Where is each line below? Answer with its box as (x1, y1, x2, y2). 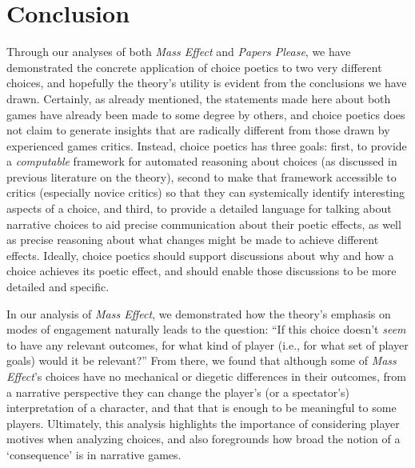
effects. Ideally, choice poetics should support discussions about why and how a (6, 246, 394, 263)
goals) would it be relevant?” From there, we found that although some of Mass (6, 352, 397, 369)
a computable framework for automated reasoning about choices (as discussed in (6, 153, 397, 170)
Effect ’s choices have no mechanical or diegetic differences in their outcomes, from (6, 368, 406, 384)
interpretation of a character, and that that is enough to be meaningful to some (6, 399, 397, 416)
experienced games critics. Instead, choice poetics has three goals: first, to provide (6, 137, 407, 154)
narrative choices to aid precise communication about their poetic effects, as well (6, 215, 401, 232)
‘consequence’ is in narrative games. (6, 446, 182, 462)
